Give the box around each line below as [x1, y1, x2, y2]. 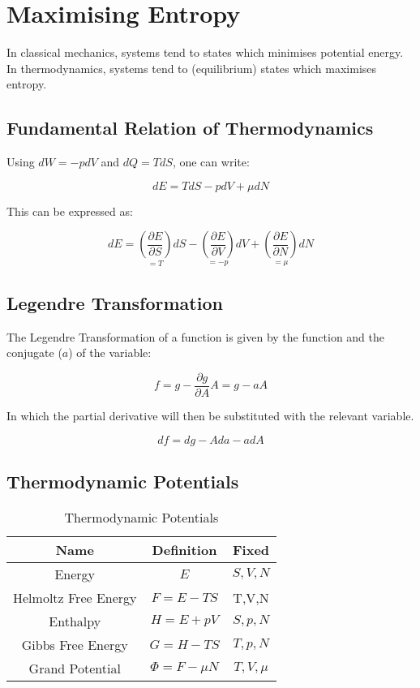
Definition [152, 540, 217, 559]
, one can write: [172, 153, 250, 170]
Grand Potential [28, 658, 121, 677]
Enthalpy [49, 611, 101, 630]
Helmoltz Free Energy [13, 587, 137, 607]
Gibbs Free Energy [21, 634, 128, 654]
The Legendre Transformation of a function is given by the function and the [6, 328, 385, 345]
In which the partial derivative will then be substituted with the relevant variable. [6, 406, 414, 424]
